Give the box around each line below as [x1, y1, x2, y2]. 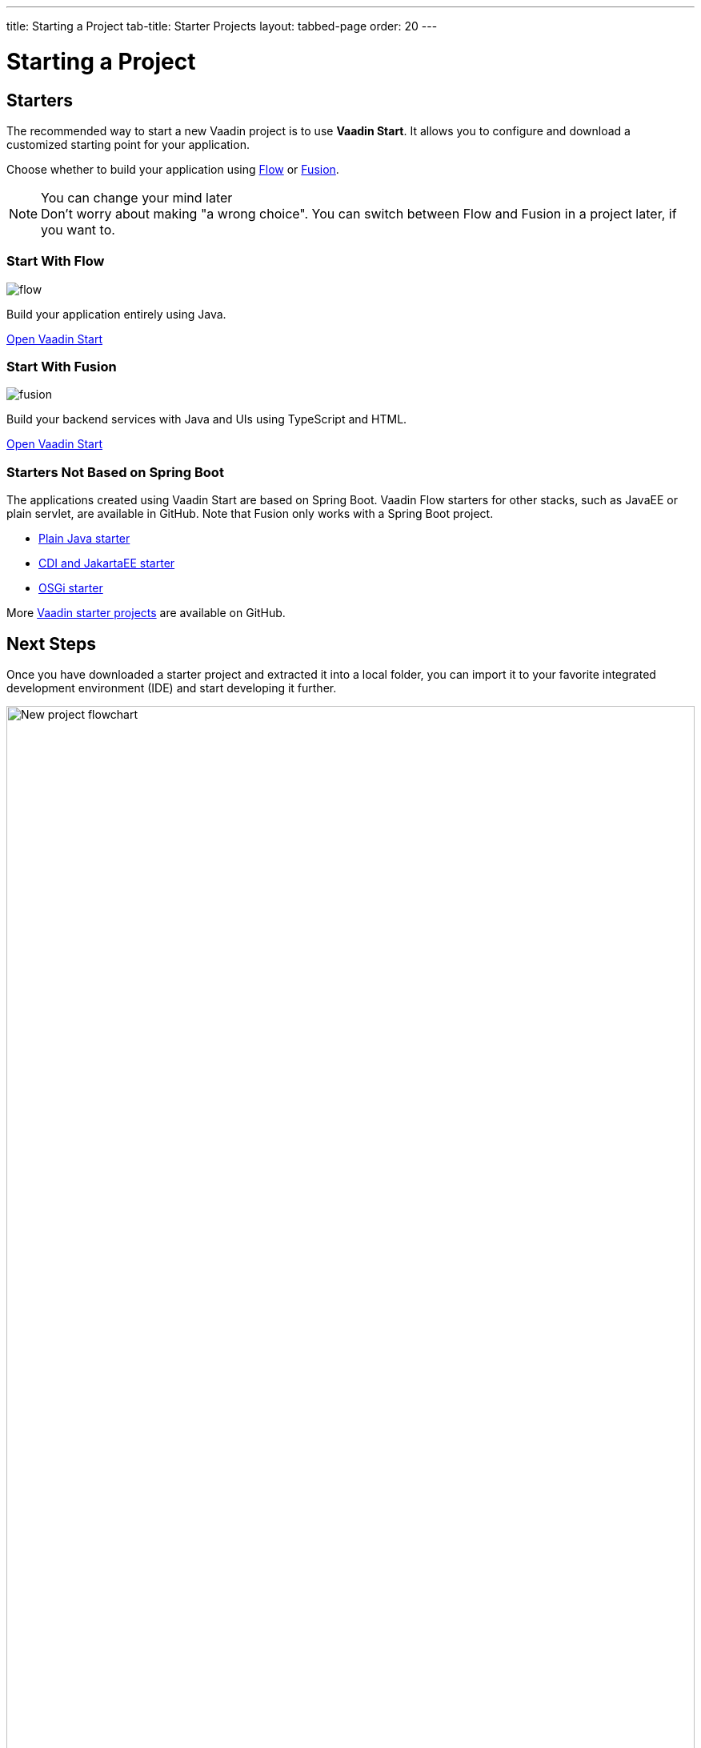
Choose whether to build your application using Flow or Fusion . [6, 162, 339, 176]
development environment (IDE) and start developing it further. [6, 681, 337, 696]
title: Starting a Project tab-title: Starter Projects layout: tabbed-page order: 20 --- [6, 19, 438, 33]
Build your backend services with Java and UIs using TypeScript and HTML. [6, 412, 407, 427]
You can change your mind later [41, 189, 233, 206]
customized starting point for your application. [6, 137, 250, 151]
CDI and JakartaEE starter [38, 556, 175, 571]
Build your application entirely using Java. [6, 307, 226, 321]
